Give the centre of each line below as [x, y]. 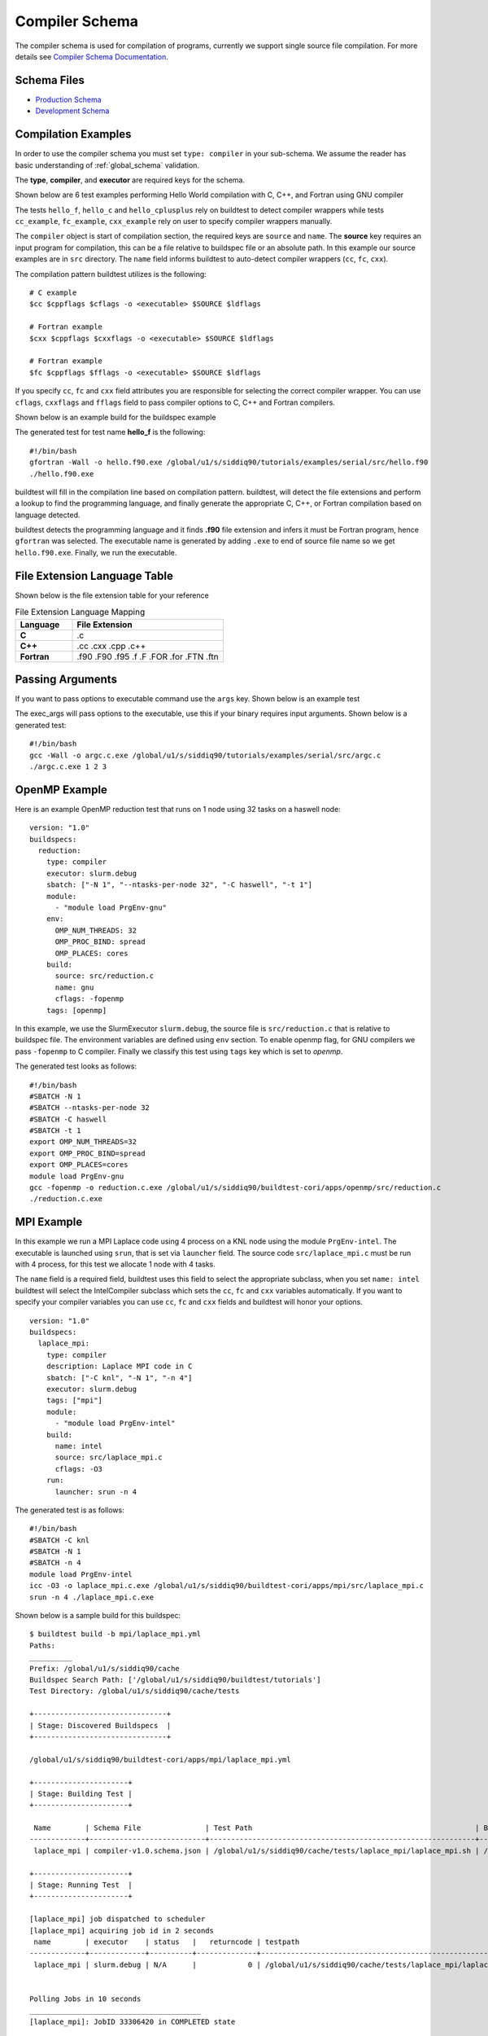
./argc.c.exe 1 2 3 [68, 767]
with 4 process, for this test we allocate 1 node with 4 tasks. [115, 1264]
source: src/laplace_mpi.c [109, 1457]
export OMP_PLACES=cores [79, 1165]
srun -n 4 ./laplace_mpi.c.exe [92, 1597]
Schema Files [50, 80]
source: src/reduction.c [105, 976]
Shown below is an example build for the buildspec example [115, 417]
